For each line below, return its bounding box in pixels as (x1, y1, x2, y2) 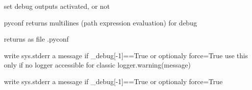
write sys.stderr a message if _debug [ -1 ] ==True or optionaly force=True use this (4, 50, 248, 60)
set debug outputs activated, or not (4, 1, 110, 11)
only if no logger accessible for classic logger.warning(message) (4, 60, 191, 70)
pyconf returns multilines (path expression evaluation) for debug (4, 17, 197, 27)
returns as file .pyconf (4, 34, 69, 44)
